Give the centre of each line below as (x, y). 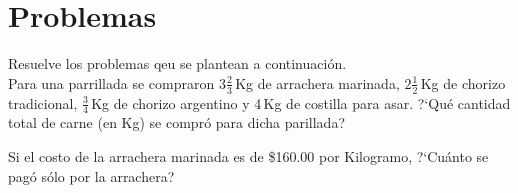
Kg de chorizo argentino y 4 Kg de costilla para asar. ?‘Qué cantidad (301, 102)
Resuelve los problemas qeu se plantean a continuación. (177, 63)
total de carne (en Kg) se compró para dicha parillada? (177, 122)
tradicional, (43, 102)
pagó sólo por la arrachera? (91, 175)
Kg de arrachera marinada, (317, 82)
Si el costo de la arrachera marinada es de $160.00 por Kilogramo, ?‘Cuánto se (248, 155)
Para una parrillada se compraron (111, 82)
